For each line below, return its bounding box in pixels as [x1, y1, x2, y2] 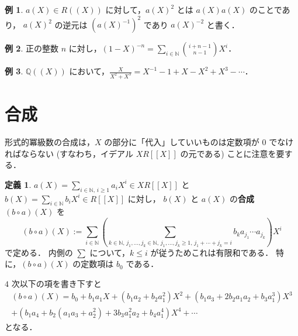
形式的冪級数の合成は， [5, 136, 95, 148]
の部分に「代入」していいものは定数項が [104, 136, 259, 148]
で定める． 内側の [5, 246, 73, 258]
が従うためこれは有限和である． [150, 246, 273, 258]
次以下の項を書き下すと [11, 277, 102, 289]
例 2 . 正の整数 [5, 42, 58, 54]
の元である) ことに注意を [180, 147, 276, 159]
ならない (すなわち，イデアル [20, 147, 133, 159]
